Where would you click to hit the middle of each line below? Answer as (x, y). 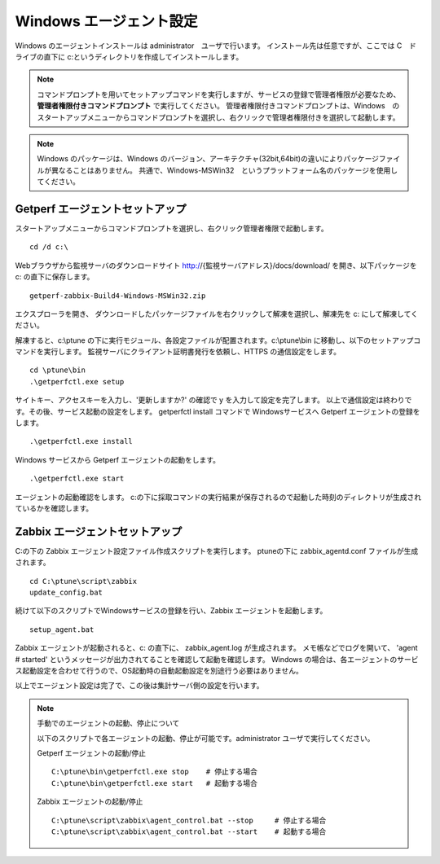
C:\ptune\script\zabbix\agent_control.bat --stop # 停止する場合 (189, 820)
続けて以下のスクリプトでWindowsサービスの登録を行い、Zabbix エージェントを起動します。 (171, 611)
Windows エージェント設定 (107, 21)
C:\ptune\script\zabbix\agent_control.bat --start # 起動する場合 (189, 831)
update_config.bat (66, 593)
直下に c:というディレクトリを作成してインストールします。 (143, 56)
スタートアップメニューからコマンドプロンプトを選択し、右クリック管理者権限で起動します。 (172, 228)
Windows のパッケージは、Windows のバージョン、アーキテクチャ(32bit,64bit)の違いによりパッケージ (208, 159)
